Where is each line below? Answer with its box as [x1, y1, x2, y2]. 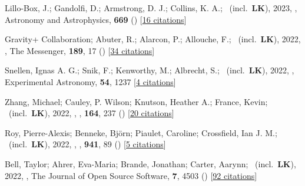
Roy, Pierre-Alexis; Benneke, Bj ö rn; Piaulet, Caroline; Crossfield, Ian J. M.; [5, 126, 277, 138]
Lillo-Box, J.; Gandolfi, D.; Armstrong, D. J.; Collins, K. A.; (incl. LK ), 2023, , [5, 2, 297, 13]
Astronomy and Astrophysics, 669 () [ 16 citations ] [5, 13, 187, 25]
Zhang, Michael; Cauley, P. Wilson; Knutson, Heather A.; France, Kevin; [5, 95, 268, 107]
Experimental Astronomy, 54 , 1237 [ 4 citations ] [5, 75, 176, 87]
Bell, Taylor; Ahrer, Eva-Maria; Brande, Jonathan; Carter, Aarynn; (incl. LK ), [5, 157, 296, 170]
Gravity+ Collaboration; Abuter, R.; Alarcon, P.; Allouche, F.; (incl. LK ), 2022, [5, 33, 301, 45]
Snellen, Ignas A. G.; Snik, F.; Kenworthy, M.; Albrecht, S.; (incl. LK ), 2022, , [5, 64, 294, 76]
